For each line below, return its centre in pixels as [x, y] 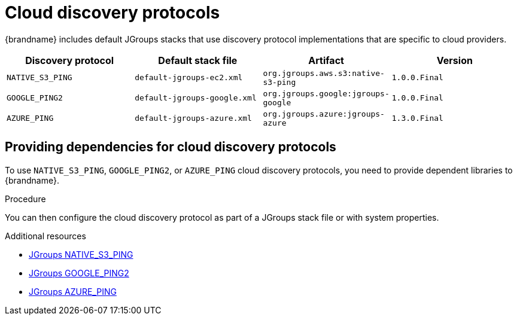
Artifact [326, 60]
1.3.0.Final [417, 118]
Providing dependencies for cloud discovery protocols [171, 147]
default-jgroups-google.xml [196, 98]
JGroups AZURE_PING [73, 291]
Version [454, 60]
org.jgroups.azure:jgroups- [324, 114]
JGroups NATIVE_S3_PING [81, 254]
